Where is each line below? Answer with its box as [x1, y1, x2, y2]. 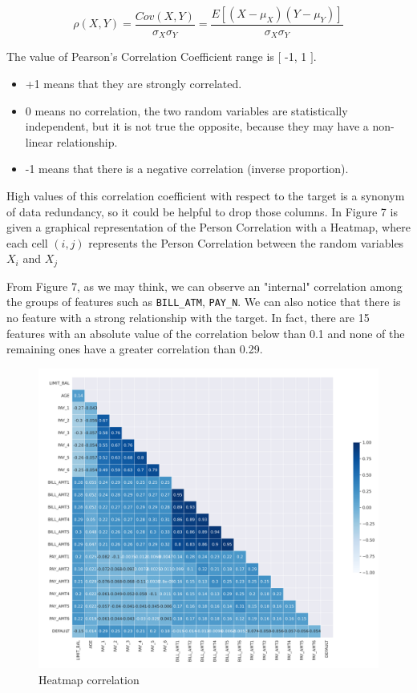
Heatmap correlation [38, 671, 140, 687]
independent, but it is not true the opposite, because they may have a [25, 118, 369, 135]
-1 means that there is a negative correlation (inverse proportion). [25, 160, 349, 177]
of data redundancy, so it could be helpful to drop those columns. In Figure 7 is [6, 203, 398, 220]
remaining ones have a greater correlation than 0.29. [6, 340, 263, 357]
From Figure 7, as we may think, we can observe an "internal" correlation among [6, 277, 403, 294]
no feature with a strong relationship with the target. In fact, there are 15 [6, 309, 370, 326]
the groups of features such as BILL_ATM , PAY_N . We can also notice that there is [6, 293, 401, 310]
